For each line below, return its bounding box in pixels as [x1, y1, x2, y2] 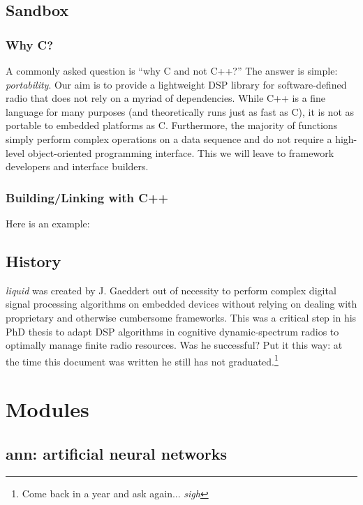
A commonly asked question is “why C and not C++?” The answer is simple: [6, 63, 338, 77]
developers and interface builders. [6, 159, 149, 174]
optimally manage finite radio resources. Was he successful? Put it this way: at [6, 338, 343, 352]
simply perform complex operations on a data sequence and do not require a [6, 131, 332, 146]
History [6, 250, 61, 271]
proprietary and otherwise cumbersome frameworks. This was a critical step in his [6, 310, 357, 324]
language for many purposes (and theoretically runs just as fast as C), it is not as [6, 104, 355, 119]
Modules [6, 395, 89, 423]
